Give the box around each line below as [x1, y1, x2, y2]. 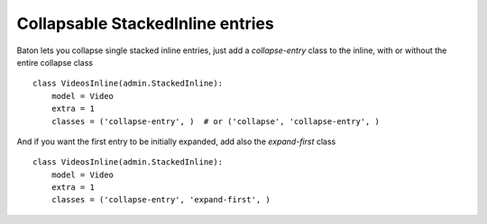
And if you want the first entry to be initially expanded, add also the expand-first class [16, 136, 336, 147]
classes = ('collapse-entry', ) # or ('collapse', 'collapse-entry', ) [51, 116, 381, 126]
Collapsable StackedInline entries [16, 13, 274, 33]
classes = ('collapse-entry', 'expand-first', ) [51, 194, 271, 205]
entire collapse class [16, 57, 94, 67]
